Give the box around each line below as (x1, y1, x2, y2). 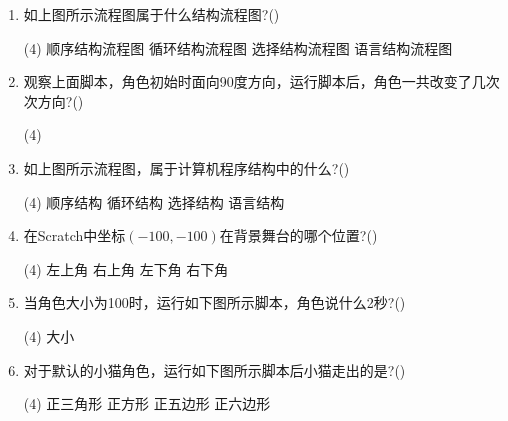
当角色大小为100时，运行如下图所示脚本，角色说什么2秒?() (23, 292, 406, 313)
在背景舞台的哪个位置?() (219, 225, 378, 246)
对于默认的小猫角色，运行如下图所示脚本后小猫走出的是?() (23, 359, 406, 380)
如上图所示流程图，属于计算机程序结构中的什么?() (23, 157, 350, 178)
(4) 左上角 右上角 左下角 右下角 (23, 258, 229, 279)
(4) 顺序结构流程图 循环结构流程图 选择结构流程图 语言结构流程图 (23, 37, 453, 58)
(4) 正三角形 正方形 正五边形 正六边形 (23, 393, 271, 414)
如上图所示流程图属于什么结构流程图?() (23, 4, 280, 24)
